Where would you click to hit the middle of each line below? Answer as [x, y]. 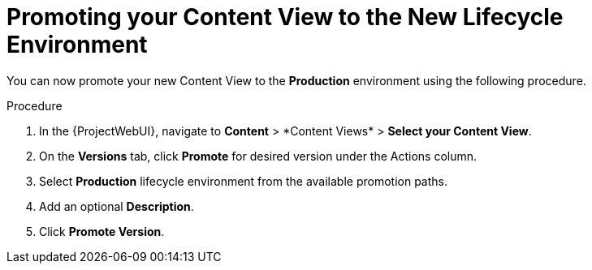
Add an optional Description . [117, 206]
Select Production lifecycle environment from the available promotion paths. [244, 181]
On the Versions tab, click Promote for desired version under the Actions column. [258, 156]
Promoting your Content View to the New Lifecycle [285, 17]
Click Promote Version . [102, 231]
